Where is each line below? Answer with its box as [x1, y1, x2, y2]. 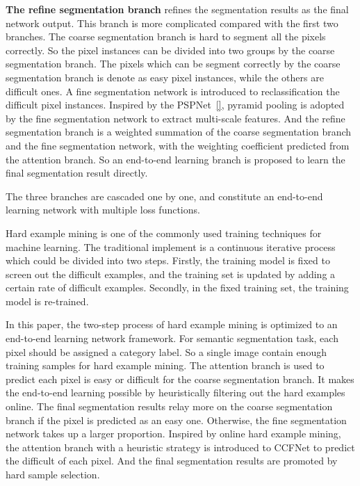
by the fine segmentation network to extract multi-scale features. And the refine [6, 111, 345, 125]
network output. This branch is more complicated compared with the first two [6, 15, 338, 30]
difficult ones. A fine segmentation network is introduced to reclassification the [6, 83, 340, 98]
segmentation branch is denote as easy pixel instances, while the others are [6, 70, 324, 84]
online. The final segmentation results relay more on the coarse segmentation [6, 399, 333, 414]
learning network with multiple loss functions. [6, 202, 200, 217]
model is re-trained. [6, 293, 89, 308]
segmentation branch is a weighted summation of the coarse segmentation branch [6, 124, 352, 139]
